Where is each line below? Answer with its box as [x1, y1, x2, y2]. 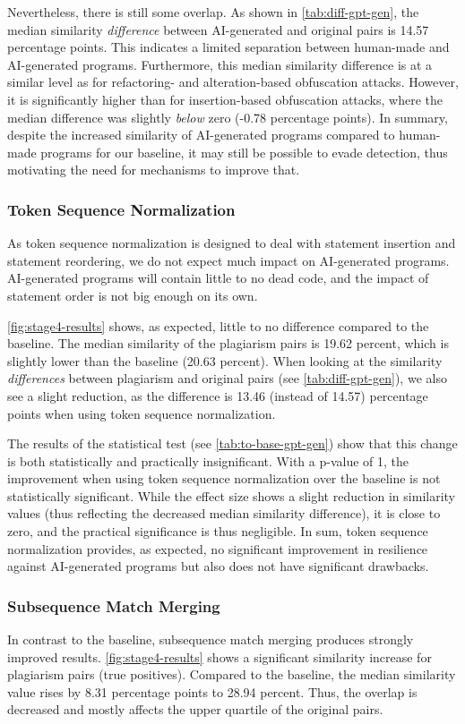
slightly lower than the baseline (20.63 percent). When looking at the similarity [7, 351, 443, 370]
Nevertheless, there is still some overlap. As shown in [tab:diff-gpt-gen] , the [7, 3, 419, 21]
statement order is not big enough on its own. [7, 285, 258, 304]
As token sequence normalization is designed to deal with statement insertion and [7, 234, 456, 252]
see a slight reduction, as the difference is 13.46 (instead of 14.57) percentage [7, 386, 428, 405]
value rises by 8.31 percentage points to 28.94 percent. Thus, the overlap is [7, 682, 418, 701]
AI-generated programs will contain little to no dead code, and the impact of [7, 268, 429, 287]
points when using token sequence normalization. [7, 404, 276, 422]
